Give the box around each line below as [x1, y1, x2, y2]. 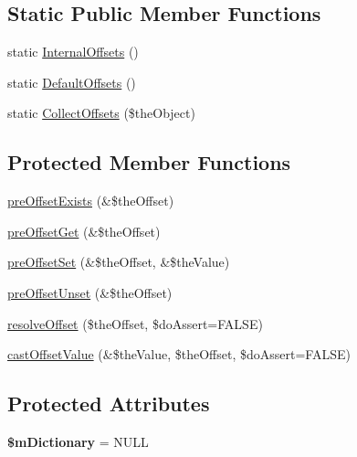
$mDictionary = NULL [7, 431, 149, 451]
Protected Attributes [7, 389, 210, 418]
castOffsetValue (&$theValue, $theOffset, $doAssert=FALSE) [7, 345, 351, 364]
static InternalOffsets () [7, 42, 139, 61]
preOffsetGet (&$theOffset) [7, 221, 161, 240]
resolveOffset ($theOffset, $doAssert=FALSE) [7, 314, 263, 333]
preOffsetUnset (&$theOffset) [7, 282, 173, 302]
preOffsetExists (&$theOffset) [7, 191, 174, 210]
